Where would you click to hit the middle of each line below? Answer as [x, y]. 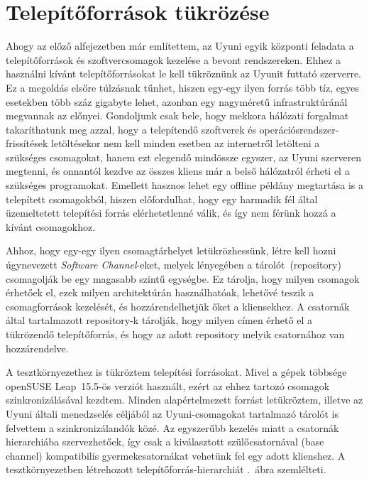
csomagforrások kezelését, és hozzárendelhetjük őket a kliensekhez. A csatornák [178, 306]
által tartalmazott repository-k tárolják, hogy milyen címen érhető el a [159, 320]
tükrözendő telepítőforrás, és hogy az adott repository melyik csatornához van [175, 334]
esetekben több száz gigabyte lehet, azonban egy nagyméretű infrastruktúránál [177, 101]
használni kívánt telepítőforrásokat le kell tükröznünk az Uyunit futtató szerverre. [184, 74]
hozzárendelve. [37, 348]
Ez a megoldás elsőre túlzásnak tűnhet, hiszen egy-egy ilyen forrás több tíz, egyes [182, 87]
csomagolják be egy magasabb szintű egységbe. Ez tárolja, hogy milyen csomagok [183, 278]
